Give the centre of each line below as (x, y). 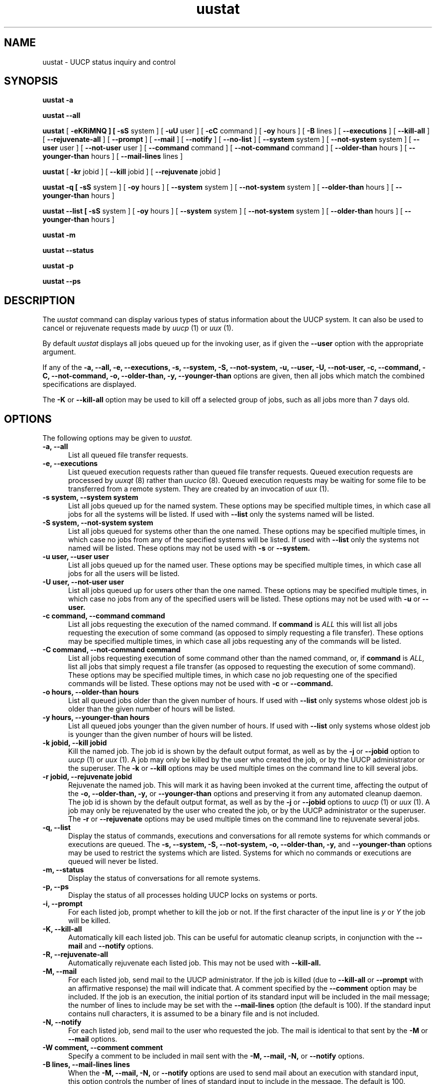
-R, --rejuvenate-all (75, 955)
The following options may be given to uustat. (117, 438)
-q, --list (56, 828)
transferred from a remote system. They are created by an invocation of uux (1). (199, 489)
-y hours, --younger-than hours (96, 718)
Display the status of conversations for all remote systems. (164, 878)
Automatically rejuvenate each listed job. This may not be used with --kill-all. (195, 963)
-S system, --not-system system (98, 523)
